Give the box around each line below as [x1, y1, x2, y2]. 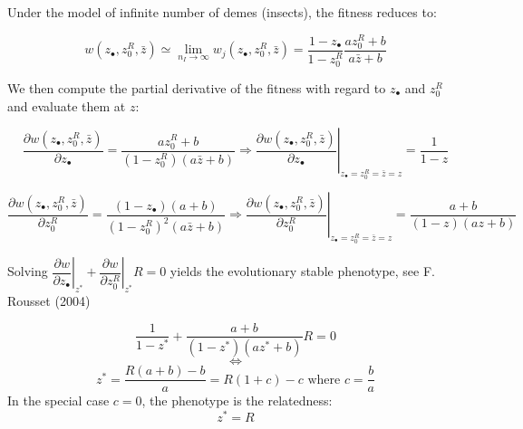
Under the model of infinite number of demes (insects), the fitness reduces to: [7, 3, 437, 21]
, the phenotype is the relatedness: [141, 391, 333, 410]
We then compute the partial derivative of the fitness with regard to [7, 78, 386, 97]
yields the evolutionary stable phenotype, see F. [169, 262, 436, 281]
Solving [7, 262, 48, 281]
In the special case [7, 391, 110, 410]
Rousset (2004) [7, 291, 91, 310]
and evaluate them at [7, 96, 126, 115]
